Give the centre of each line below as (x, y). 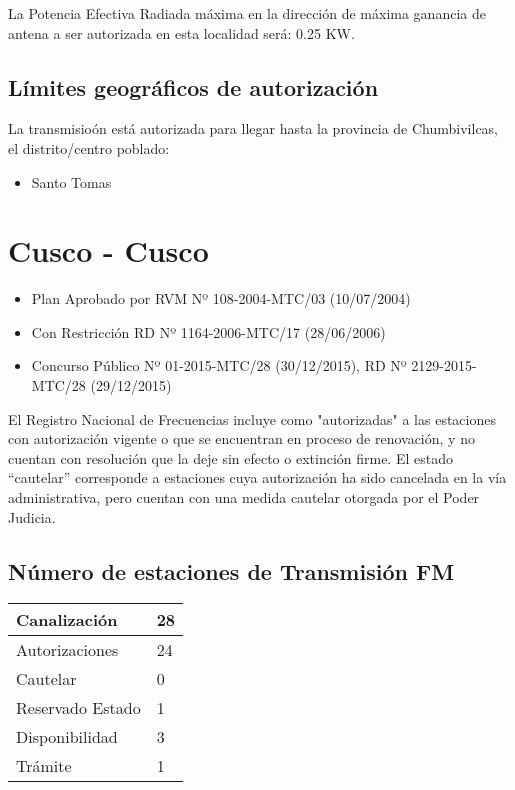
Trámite (44, 766)
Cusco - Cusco (108, 250)
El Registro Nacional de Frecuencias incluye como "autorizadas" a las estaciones (252, 418)
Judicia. (32, 516)
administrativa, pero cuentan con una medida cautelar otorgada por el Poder (244, 497)
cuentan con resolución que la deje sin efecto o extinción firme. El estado (230, 457)
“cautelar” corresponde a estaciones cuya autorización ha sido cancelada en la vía (257, 477)
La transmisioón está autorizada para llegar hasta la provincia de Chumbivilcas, (253, 128)
